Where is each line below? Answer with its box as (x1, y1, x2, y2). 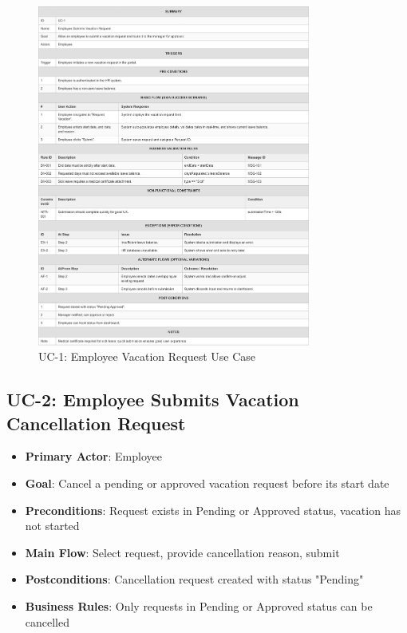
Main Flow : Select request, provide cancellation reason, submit (25, 544, 340, 560)
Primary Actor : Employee (25, 448, 162, 465)
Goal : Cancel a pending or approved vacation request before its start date (25, 475, 389, 492)
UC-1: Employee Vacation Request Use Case (38, 348, 256, 365)
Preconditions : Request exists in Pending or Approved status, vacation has (25, 501, 401, 518)
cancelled (25, 613, 70, 630)
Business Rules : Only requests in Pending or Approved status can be (25, 598, 373, 615)
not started (25, 517, 80, 534)
